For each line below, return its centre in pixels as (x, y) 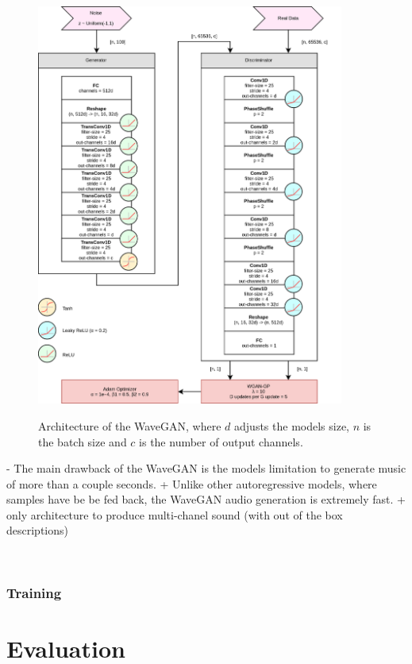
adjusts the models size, (292, 425)
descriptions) (37, 530)
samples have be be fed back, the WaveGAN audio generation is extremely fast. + (206, 499)
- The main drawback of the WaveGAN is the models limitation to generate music (206, 468)
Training (34, 592)
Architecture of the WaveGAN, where (130, 425)
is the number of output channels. (221, 441)
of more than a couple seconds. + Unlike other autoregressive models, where (192, 483)
